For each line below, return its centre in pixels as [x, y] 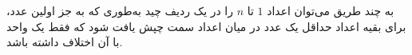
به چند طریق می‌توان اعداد [331, 10]
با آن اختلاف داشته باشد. [65, 42]
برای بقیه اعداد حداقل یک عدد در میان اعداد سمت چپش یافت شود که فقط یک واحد [206, 26]
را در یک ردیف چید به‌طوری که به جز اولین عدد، [120, 10]
